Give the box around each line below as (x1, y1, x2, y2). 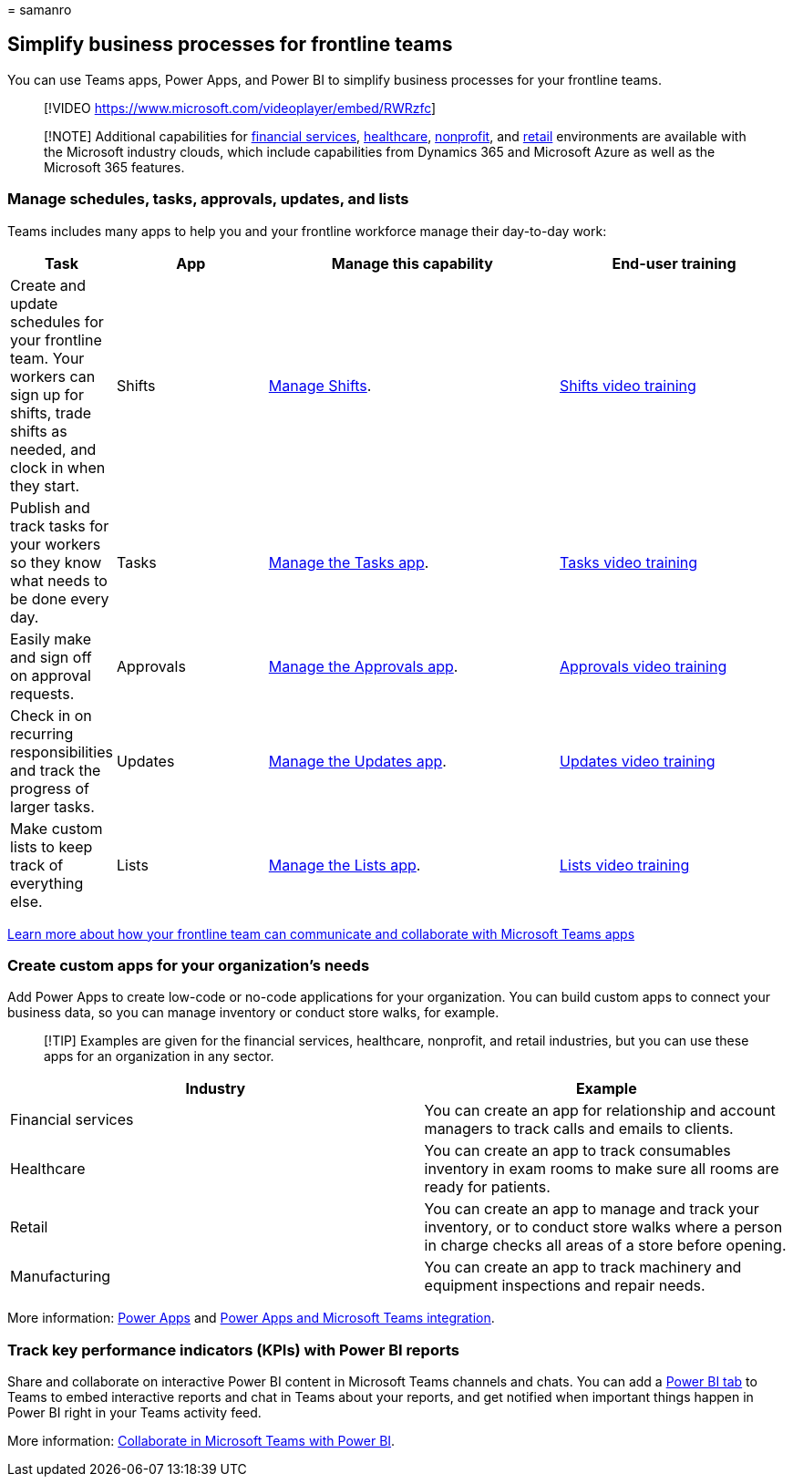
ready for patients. (424, 1178, 551, 1197)
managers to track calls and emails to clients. (424, 1119, 734, 1139)
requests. (10, 684, 75, 703)
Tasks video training (560, 552, 698, 572)
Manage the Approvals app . (268, 656, 458, 675)
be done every (10, 589, 109, 608)
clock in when (10, 458, 106, 477)
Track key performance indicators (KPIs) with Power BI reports (7, 1340, 459, 1359)
